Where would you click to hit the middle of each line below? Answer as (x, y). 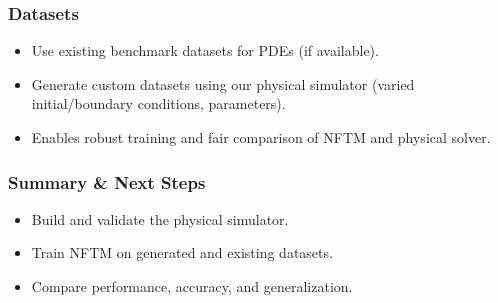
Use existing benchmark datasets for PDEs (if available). (205, 50)
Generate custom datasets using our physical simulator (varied (223, 83)
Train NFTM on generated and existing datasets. (182, 252)
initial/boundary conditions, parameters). (158, 103)
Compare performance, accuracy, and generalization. (192, 286)
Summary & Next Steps (107, 181)
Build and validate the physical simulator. (160, 218)
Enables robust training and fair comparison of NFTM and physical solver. (261, 137)
